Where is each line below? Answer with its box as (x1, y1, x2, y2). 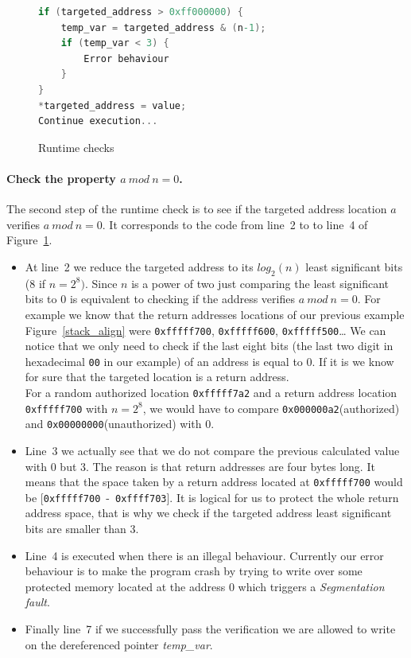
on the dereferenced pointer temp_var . (25, 636, 213, 652)
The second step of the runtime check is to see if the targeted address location (6, 201, 387, 217)
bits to (25, 290, 57, 307)
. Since (84, 274, 118, 291)
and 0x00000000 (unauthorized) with (25, 415, 202, 432)
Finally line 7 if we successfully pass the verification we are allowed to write (25, 621, 396, 637)
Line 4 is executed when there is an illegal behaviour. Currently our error (25, 547, 384, 563)
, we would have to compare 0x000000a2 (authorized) (142, 399, 400, 416)
